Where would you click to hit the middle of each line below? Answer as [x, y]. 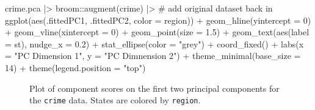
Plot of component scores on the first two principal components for [154, 88]
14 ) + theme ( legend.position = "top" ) [75, 67]
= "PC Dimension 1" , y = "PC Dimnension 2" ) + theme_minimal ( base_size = [153, 56]
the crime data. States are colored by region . [115, 100]
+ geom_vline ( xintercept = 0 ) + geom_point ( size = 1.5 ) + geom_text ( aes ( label [157, 32]
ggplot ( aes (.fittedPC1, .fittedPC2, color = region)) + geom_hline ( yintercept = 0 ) [158, 20]
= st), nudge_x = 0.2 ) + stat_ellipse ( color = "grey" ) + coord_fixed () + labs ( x [154, 43]
